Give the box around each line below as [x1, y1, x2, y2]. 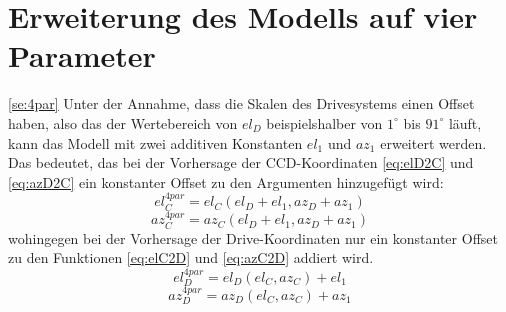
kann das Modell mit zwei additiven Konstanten [8, 132, 303, 153]
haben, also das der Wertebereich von [8, 112, 238, 133]
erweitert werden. [380, 132, 487, 153]
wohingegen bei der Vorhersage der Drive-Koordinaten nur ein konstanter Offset [8, 227, 498, 248]
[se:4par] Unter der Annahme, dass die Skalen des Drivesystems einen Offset [8, 93, 475, 114]
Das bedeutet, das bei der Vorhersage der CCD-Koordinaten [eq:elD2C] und [8, 152, 474, 173]
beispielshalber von [266, 112, 383, 133]
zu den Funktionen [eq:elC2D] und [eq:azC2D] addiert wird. [8, 247, 374, 268]
